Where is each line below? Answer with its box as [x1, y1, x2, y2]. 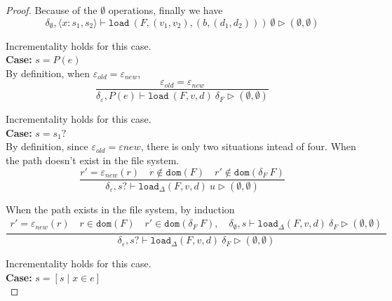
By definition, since [6, 139, 88, 154]
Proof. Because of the [6, 3, 97, 17]
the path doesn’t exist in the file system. [6, 153, 180, 168]
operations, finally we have [108, 3, 223, 17]
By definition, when [6, 65, 90, 80]
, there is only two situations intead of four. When [140, 139, 356, 154]
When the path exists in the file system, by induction [6, 201, 235, 216]
